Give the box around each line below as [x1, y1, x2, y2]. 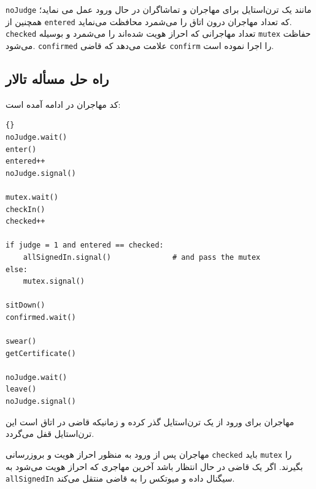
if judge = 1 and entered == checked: [6, 241, 164, 250]
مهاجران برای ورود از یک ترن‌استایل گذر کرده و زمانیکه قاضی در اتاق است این [6, 415, 295, 428]
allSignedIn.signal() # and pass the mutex [23, 252, 261, 262]
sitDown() [6, 301, 45, 310]
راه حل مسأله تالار [6, 69, 109, 88]
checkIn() [6, 205, 45, 214]
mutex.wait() [6, 192, 58, 202]
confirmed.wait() [6, 313, 76, 322]
